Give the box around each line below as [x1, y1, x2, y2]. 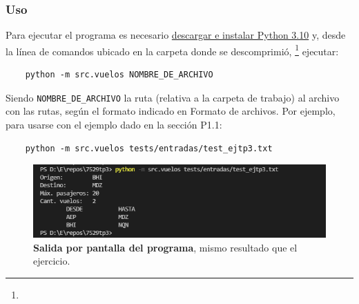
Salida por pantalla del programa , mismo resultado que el [33, 240, 298, 254]
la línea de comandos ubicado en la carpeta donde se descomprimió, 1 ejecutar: [6, 41, 339, 58]
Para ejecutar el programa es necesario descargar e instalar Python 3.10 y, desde [6, 28, 346, 42]
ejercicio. [33, 254, 70, 268]
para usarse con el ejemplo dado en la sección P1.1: [6, 117, 222, 131]
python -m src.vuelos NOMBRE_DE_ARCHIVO [25, 70, 213, 80]
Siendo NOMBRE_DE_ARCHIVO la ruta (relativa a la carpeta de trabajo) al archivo [6, 90, 340, 104]
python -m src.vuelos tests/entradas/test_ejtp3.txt [25, 143, 273, 153]
